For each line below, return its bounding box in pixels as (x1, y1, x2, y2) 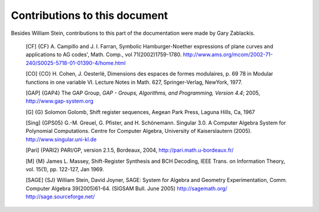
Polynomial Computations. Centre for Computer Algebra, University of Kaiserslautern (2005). (25, 128, 252, 135)
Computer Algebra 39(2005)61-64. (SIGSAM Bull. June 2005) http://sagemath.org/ (25, 185, 227, 192)
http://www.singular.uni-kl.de (25, 136, 97, 143)
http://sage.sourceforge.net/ (25, 193, 95, 200)
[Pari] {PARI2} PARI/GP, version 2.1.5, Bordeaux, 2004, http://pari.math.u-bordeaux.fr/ (25, 146, 234, 154)
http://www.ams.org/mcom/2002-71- (183, 51, 273, 58)
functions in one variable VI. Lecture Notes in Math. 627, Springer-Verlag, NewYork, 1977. (25, 79, 242, 86)
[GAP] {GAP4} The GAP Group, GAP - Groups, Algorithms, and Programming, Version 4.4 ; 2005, (25, 89, 261, 96)
